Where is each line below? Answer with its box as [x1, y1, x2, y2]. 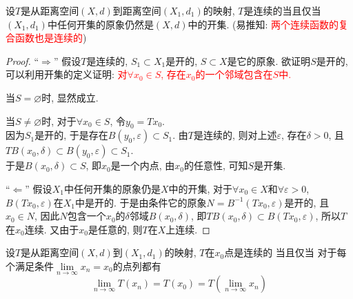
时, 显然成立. [41, 90, 99, 104]
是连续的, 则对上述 [193, 128, 277, 142]
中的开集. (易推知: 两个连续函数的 [188, 17, 339, 31]
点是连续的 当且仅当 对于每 [224, 245, 347, 260]
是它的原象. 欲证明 [227, 53, 311, 68]
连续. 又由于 [24, 222, 79, 236]
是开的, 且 [284, 195, 330, 209]
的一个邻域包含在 [195, 67, 273, 81]
